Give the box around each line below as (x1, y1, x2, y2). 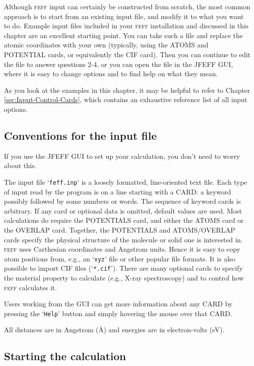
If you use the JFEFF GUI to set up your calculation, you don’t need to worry (4, 151, 240, 161)
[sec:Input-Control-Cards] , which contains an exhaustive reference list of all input (4, 94, 248, 105)
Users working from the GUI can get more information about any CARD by (4, 299, 232, 309)
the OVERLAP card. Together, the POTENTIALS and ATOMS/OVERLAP (4, 224, 235, 235)
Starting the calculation (4, 348, 126, 364)
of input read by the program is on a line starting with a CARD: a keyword (4, 186, 231, 196)
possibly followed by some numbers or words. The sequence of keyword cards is (4, 196, 241, 206)
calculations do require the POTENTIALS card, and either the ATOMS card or (4, 215, 244, 225)
